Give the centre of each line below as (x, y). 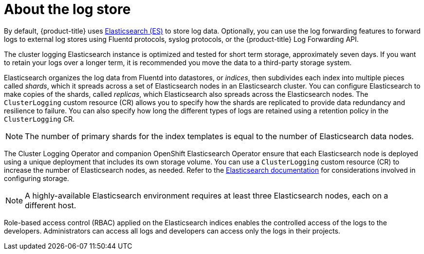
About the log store (67, 9)
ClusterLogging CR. (39, 119)
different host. (51, 205)
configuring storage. (37, 178)
